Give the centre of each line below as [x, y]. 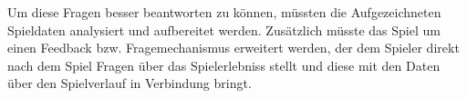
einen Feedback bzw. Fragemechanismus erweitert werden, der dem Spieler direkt [233, 48]
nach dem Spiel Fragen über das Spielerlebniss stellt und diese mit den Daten [224, 65]
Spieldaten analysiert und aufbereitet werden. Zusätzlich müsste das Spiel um [224, 29]
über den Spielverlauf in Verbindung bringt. [130, 83]
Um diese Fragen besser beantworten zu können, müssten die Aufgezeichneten [224, 12]
